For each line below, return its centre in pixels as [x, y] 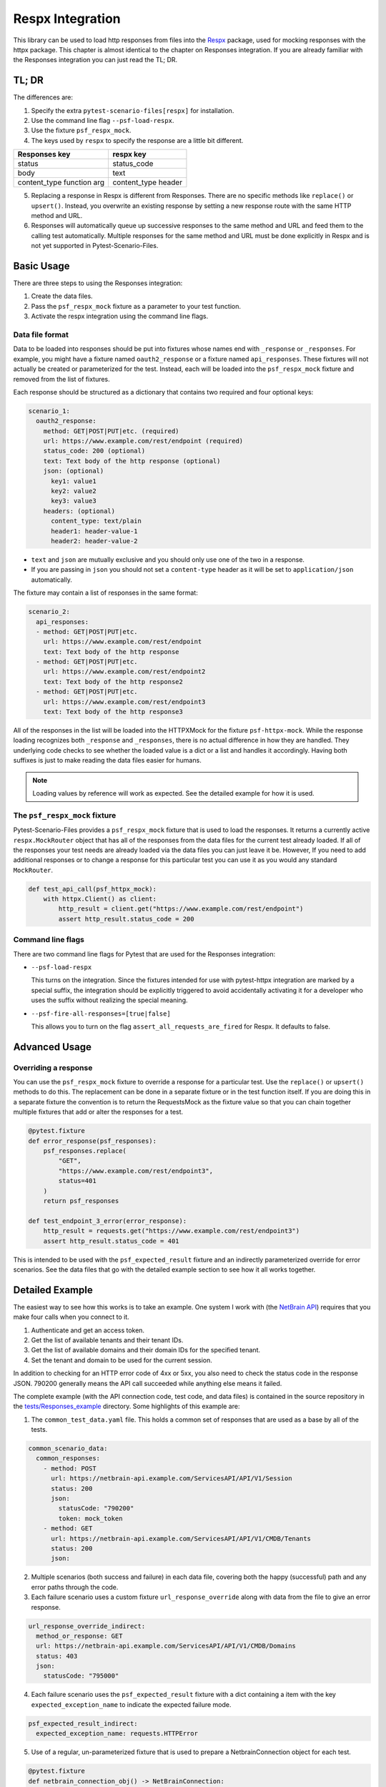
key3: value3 [74, 501]
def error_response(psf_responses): [93, 1141]
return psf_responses [81, 1201]
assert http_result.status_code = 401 [111, 1241]
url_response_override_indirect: [87, 1626]
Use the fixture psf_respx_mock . [81, 130]
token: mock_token [90, 1518]
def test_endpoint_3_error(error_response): [108, 1221]
